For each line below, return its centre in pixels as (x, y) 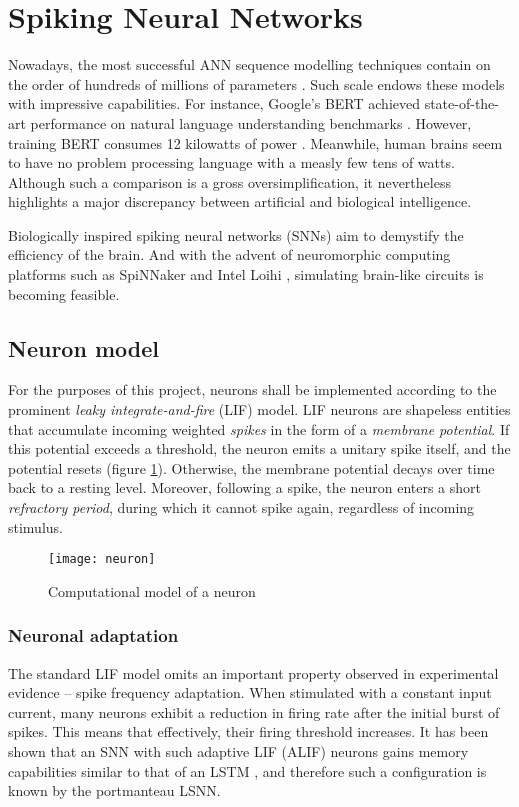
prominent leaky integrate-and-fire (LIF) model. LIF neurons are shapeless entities (259, 409)
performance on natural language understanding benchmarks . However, (251, 122)
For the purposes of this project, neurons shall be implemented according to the (252, 389)
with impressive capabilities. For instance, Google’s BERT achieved (214, 103)
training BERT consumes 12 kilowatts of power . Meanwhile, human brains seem (255, 142)
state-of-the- (461, 103)
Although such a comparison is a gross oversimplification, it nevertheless (229, 181)
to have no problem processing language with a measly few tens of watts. (231, 162)
